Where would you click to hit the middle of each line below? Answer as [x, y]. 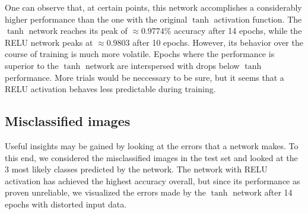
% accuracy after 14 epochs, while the [233, 31]
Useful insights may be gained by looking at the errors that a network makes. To [152, 145]
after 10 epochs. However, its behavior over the [218, 42]
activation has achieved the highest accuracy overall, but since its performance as [153, 180]
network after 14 [263, 192]
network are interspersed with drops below [162, 65]
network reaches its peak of [78, 31]
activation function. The [258, 19]
